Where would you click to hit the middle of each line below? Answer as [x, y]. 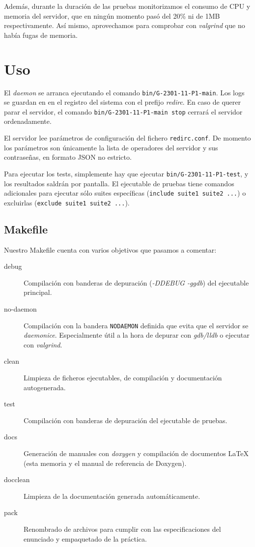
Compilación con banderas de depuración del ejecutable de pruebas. [126, 420]
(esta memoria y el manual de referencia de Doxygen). [105, 463]
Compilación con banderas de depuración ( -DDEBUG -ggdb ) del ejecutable [136, 282]
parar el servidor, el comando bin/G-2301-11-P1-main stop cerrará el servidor [123, 111]
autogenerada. [45, 387]
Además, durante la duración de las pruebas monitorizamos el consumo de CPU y [127, 6]
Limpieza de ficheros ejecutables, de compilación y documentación [123, 378]
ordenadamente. [28, 121]
